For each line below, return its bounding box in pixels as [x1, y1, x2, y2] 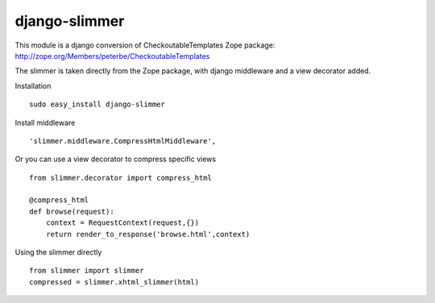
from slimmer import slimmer [29, 266, 144, 276]
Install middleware [14, 118, 76, 127]
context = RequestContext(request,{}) [45, 218, 200, 227]
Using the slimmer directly [14, 247, 102, 257]
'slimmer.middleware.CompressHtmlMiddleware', [29, 136, 217, 145]
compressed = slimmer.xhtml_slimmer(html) [29, 277, 200, 286]
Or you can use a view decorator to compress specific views [14, 154, 217, 164]
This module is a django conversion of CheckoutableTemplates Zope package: [14, 40, 275, 50]
